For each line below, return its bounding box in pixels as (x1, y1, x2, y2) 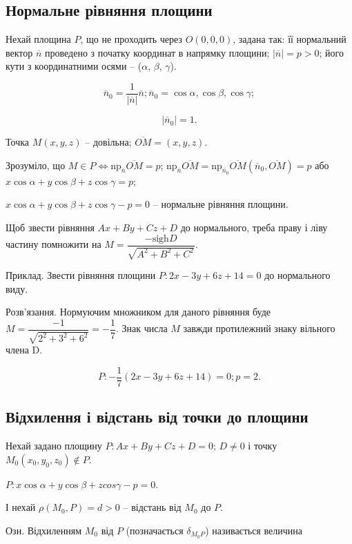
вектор (6, 45, 33, 59)
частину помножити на (6, 237, 101, 251)
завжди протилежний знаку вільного (183, 321, 335, 336)
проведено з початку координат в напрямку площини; (45, 45, 270, 59)
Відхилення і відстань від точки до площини (6, 406, 309, 427)
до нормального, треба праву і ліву (180, 220, 328, 235)
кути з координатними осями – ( (6, 59, 142, 73)
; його (319, 45, 344, 59)
